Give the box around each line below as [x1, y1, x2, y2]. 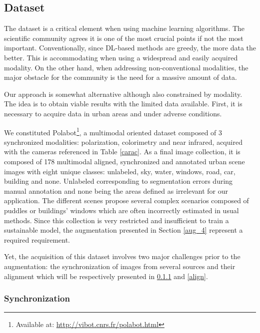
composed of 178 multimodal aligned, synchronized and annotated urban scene [4, 156, 245, 166]
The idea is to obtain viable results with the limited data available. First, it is [4, 98, 242, 109]
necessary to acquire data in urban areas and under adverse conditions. [4, 108, 222, 118]
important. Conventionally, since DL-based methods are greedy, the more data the [4, 42, 256, 53]
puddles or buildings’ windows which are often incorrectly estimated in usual [4, 205, 239, 215]
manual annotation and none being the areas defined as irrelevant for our [4, 185, 228, 196]
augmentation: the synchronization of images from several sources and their [4, 261, 235, 271]
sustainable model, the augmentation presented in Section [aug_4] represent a [4, 225, 243, 235]
